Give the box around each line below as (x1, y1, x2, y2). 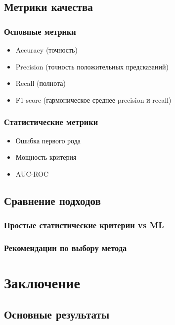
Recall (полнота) (15, 78, 66, 88)
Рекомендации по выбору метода (4, 241, 127, 254)
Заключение (4, 272, 80, 293)
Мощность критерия (15, 152, 77, 162)
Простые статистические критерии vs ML (4, 219, 164, 231)
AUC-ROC (15, 168, 49, 179)
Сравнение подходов (4, 193, 101, 208)
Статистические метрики (4, 116, 98, 128)
